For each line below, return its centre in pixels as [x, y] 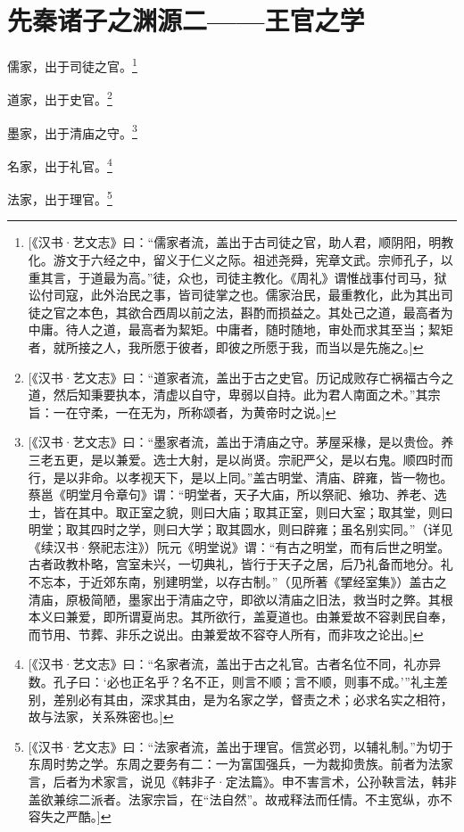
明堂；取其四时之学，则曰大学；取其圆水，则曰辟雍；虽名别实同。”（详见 [240, 529]
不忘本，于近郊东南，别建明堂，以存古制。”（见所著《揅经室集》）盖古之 [237, 582]
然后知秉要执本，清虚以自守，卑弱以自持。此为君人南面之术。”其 [240, 395]
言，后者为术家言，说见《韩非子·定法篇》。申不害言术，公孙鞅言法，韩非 [242, 781]
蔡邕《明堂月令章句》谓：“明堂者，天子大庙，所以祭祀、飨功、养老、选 [237, 494]
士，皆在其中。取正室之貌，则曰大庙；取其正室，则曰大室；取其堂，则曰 [240, 511]
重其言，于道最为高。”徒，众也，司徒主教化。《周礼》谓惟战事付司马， [231, 277]
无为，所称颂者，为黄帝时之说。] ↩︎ [238, 412]
